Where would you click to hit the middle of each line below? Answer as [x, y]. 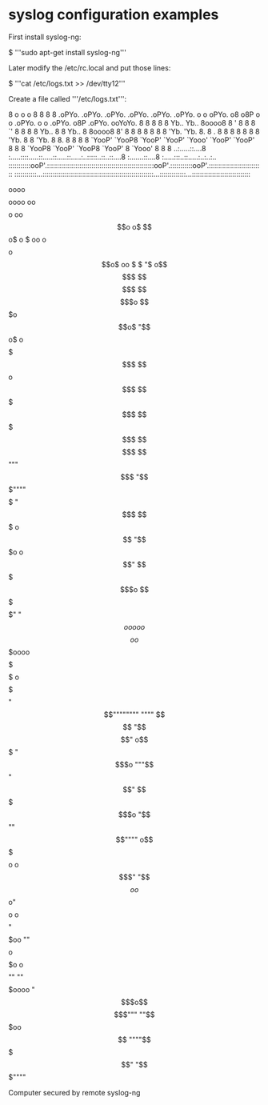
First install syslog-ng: [45, 37]
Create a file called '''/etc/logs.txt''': [68, 98]
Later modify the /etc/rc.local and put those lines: [90, 68]
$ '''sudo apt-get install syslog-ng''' [67, 52]
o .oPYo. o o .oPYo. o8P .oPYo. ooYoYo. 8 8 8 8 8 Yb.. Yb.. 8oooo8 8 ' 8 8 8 [132, 122]
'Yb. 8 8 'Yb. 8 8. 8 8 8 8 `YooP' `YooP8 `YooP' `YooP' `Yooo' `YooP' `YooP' [132, 140]
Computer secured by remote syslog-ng [74, 1092]
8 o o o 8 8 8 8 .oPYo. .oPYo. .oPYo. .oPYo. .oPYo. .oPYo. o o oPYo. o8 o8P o [134, 114]
